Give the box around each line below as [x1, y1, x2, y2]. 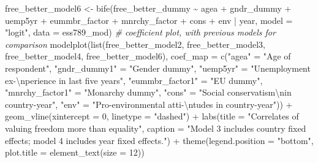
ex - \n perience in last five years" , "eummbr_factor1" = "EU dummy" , [5, 74, 263, 86]
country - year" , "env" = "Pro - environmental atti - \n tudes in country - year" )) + [5, 97, 293, 110]
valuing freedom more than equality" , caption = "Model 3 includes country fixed [5, 121, 306, 134]
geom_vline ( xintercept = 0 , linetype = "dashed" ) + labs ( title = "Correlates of [5, 110, 299, 123]
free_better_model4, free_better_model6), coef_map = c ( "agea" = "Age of [5, 50, 291, 63]
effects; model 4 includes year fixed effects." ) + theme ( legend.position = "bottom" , [5, 134, 314, 146]
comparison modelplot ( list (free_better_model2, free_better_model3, [5, 37, 266, 50]
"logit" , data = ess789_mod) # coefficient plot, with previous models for [5, 26, 276, 39]
